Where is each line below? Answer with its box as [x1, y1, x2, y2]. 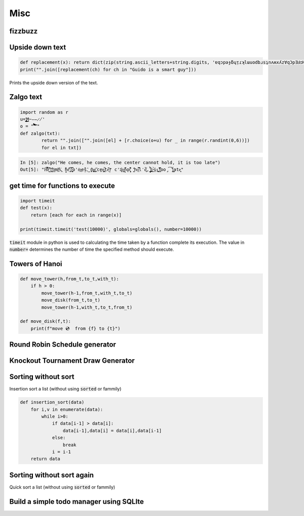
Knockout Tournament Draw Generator [9, 357, 135, 365]
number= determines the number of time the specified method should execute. [9, 246, 174, 252]
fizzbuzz [9, 27, 38, 35]
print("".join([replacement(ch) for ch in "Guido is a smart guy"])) [20, 66, 197, 72]
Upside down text [9, 43, 66, 52]
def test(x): [20, 205, 53, 211]
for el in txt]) [41, 145, 82, 150]
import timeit [20, 198, 55, 204]
